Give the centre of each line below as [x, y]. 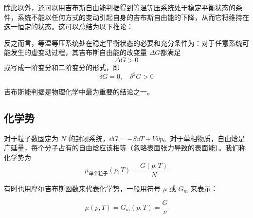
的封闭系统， [89, 138]
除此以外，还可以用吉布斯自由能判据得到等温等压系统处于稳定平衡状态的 [120, 7]
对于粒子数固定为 [31, 138]
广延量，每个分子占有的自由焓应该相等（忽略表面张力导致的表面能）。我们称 [125, 148]
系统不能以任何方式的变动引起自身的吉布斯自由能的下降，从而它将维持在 [133, 17]
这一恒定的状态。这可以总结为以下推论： [69, 27]
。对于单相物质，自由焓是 [204, 138]
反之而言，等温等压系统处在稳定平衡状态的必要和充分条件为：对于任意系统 [123, 43]
